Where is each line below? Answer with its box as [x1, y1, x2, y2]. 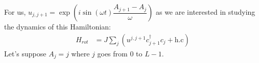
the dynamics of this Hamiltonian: [4, 21, 111, 31]
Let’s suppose [4, 48, 46, 58]
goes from [97, 48, 128, 58]
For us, [4, 7, 26, 17]
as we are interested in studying [155, 7, 255, 17]
